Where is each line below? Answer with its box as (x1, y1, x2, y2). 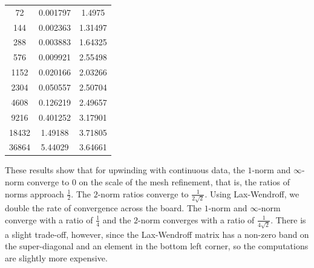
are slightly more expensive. (5, 251, 108, 264)
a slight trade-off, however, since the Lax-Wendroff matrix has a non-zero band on (5, 228, 309, 240)
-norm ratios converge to (97, 187, 189, 200)
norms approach (5, 187, 64, 200)
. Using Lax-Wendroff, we (204, 187, 299, 200)
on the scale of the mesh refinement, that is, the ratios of (79, 176, 290, 188)
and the (102, 213, 131, 226)
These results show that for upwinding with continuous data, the (5, 164, 245, 176)
